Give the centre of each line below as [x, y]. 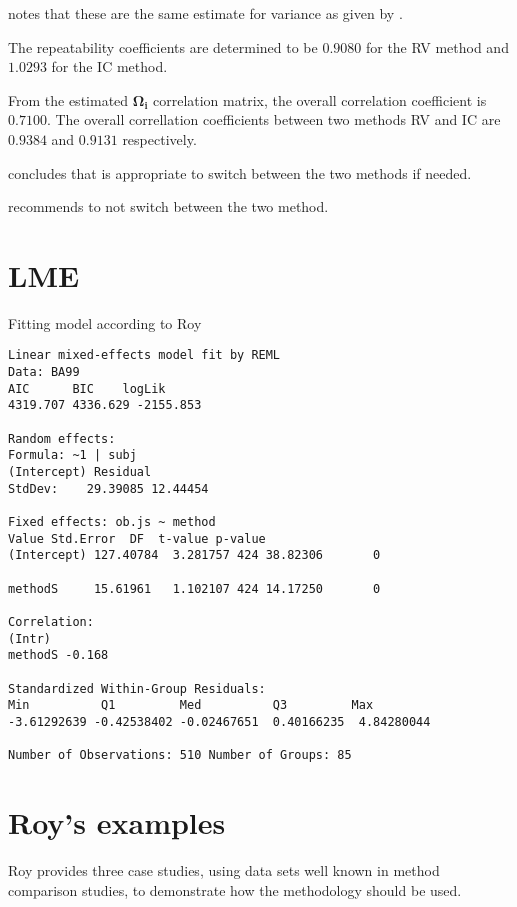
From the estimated [68, 99]
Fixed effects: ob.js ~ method [112, 522]
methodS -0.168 [58, 655]
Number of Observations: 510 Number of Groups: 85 [180, 755]
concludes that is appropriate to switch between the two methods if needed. [240, 172]
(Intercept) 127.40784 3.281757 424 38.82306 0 [194, 555]
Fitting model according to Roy [105, 322]
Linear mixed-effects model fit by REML [144, 355]
